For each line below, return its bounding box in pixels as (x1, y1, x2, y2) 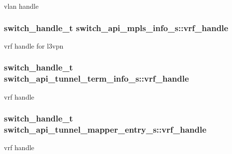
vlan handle (4, 1, 39, 11)
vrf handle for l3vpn (4, 40, 64, 51)
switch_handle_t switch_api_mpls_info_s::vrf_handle (4, 21, 229, 34)
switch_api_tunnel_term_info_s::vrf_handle (4, 72, 189, 85)
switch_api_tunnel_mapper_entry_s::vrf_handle (4, 123, 207, 135)
